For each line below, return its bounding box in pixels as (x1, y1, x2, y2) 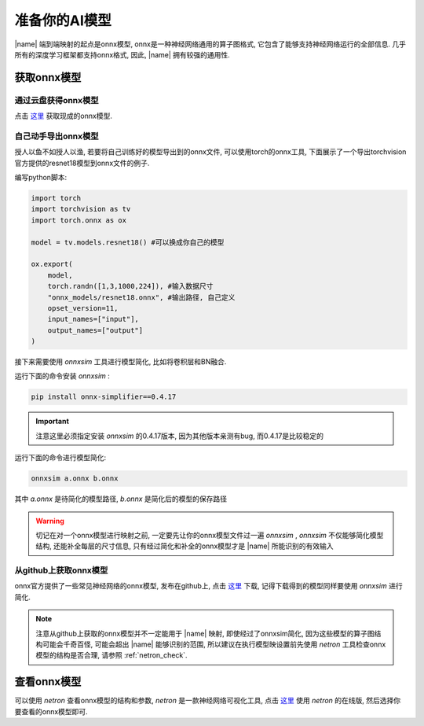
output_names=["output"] (47, 326, 144, 334)
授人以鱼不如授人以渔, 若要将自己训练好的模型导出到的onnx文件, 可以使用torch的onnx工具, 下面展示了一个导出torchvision (14, 147, 407, 157)
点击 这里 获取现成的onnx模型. (14, 111, 113, 121)
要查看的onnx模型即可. (14, 706, 88, 716)
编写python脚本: (14, 173, 67, 182)
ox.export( (31, 260, 73, 269)
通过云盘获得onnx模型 (14, 94, 99, 105)
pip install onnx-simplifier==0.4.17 (31, 392, 177, 401)
